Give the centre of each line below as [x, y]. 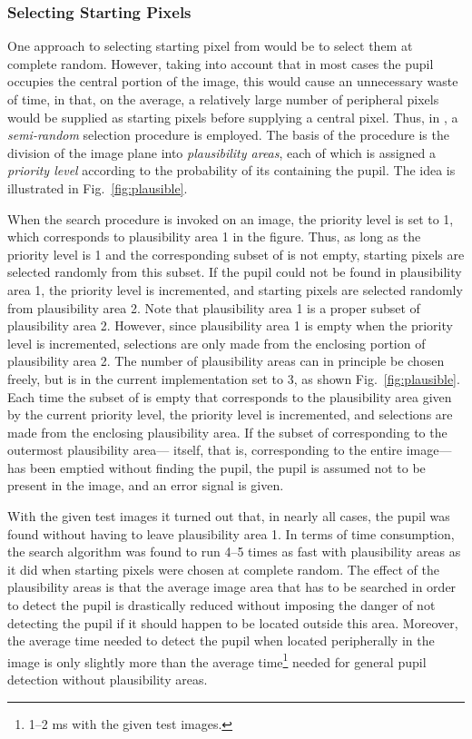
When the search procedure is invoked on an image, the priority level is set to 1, [231, 218]
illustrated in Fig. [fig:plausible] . [98, 187]
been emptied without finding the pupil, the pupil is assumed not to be [227, 467]
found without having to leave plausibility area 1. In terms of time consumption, [231, 533]
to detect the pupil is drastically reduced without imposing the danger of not [221, 605]
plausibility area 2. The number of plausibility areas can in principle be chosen [226, 361]
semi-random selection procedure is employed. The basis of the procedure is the [228, 135]
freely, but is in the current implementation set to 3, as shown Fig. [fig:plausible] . [234, 378]
